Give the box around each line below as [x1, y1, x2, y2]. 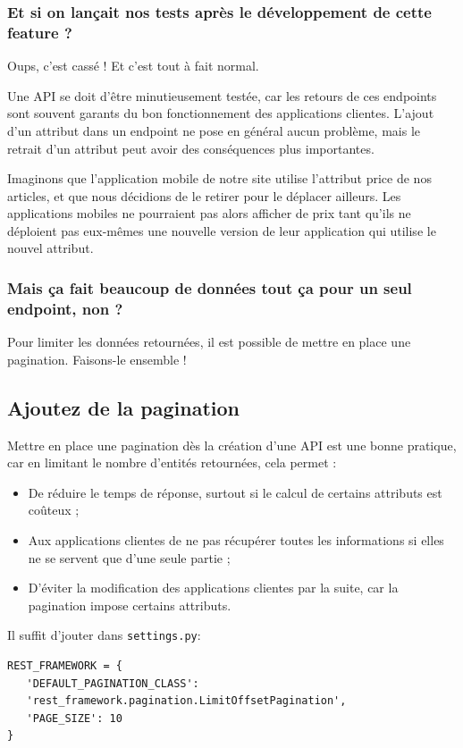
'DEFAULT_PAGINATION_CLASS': [26, 677, 199, 690]
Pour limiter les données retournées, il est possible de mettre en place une [7, 332, 411, 351]
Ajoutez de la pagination [7, 393, 240, 421]
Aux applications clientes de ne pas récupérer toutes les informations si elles [28, 530, 444, 549]
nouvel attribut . [7, 239, 94, 257]
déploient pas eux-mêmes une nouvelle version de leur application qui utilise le [7, 221, 436, 240]
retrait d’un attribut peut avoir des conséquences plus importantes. [7, 139, 375, 157]
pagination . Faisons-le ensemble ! [7, 349, 187, 368]
